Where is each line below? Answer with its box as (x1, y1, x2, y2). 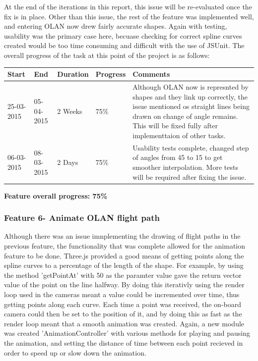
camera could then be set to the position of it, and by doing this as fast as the (4, 309, 242, 319)
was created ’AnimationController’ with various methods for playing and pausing (4, 328, 250, 338)
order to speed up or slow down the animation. (4, 347, 146, 358)
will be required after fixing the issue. (132, 171, 247, 182)
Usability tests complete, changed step (132, 142, 249, 153)
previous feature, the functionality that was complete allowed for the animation (4, 241, 246, 251)
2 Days (57, 157, 78, 167)
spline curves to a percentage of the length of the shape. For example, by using (4, 260, 244, 270)
